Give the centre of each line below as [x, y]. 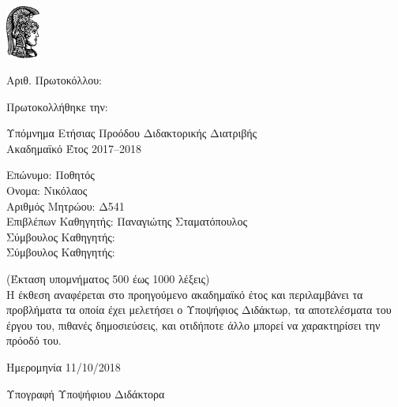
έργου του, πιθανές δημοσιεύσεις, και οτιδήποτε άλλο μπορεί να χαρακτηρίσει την [193, 325]
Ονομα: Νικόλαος [47, 190]
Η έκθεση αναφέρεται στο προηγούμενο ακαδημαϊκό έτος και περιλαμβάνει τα [185, 294]
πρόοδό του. [34, 340]
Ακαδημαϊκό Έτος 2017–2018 [74, 148]
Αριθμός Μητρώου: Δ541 [66, 205]
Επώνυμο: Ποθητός [51, 175]
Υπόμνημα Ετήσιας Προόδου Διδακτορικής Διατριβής [132, 133]
